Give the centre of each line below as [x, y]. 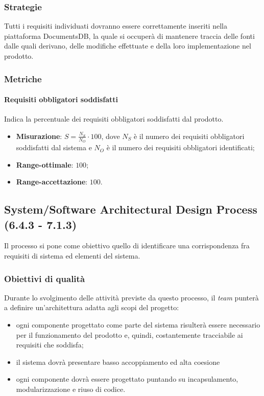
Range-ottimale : [45, 164]
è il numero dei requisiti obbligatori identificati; [181, 147]
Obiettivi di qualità [45, 278]
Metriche [23, 78]
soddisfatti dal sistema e [54, 147]
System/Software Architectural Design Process [131, 209]
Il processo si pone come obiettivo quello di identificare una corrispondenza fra [127, 246]
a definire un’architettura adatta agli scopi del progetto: [92, 307]
